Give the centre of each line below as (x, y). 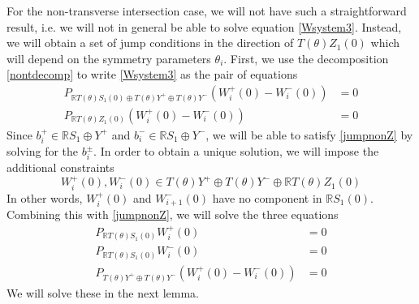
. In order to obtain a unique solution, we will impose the (236, 151)
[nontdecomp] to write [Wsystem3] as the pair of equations (152, 74)
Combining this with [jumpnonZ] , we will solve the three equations (173, 214)
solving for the (43, 151)
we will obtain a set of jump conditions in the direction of (150, 43)
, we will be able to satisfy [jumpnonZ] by (309, 134)
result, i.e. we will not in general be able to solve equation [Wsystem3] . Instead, (204, 26)
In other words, (45, 197)
